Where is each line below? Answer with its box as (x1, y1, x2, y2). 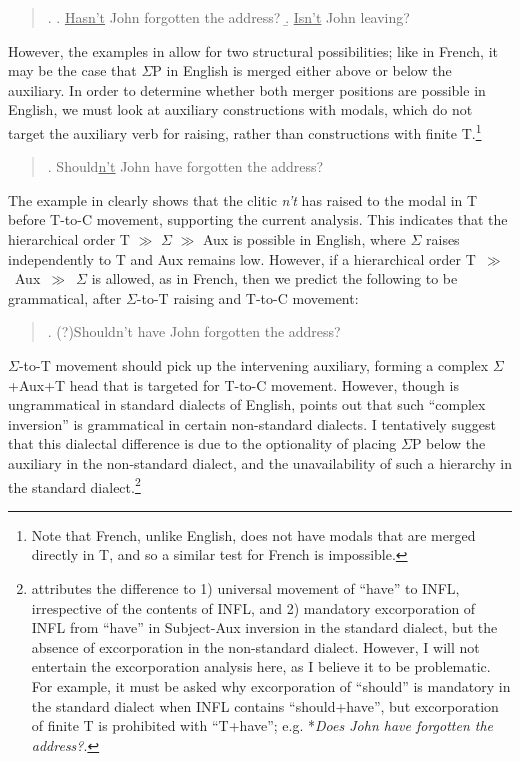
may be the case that (8, 60, 137, 81)
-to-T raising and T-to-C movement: (136, 287, 359, 308)
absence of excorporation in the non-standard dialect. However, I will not (31, 636, 480, 657)
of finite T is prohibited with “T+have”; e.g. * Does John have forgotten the (31, 715, 494, 736)
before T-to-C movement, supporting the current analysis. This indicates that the (8, 209, 508, 230)
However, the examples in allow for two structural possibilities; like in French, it (8, 40, 498, 61)
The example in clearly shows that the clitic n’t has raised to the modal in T (8, 189, 478, 210)
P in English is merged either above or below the (152, 60, 452, 81)
